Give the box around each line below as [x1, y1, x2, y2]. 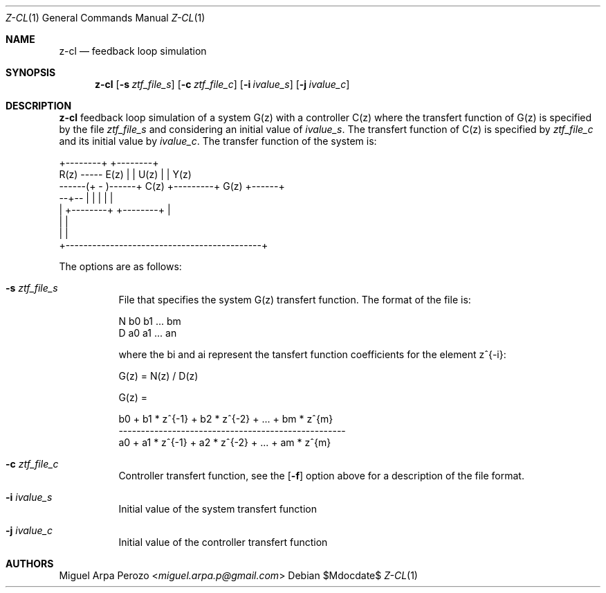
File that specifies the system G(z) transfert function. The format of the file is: [118, 294, 471, 306]
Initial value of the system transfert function [118, 503, 318, 515]
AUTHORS [6, 558, 54, 569]
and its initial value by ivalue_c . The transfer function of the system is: [59, 135, 377, 147]
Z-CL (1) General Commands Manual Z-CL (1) [6, 12, 205, 24]
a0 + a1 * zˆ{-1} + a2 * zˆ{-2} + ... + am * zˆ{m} [118, 436, 331, 448]
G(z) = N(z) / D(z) [118, 370, 199, 382]
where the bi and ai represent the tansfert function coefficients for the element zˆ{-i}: [118, 348, 506, 360]
